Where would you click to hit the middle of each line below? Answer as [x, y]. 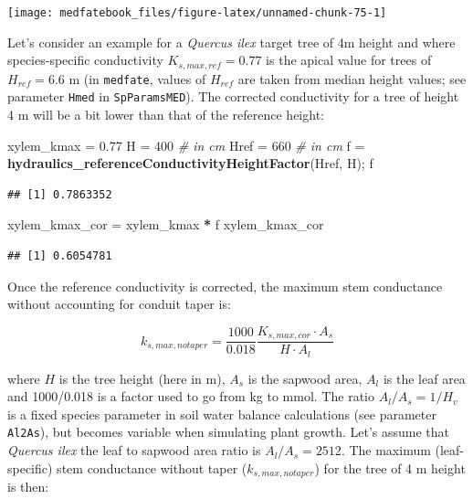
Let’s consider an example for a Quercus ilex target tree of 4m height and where [231, 42]
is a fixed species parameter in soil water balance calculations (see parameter [222, 414]
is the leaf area [424, 378]
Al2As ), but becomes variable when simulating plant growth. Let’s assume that [229, 432]
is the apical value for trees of [349, 60]
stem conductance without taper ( [152, 467]
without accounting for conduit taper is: [119, 304]
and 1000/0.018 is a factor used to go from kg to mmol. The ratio [191, 396]
